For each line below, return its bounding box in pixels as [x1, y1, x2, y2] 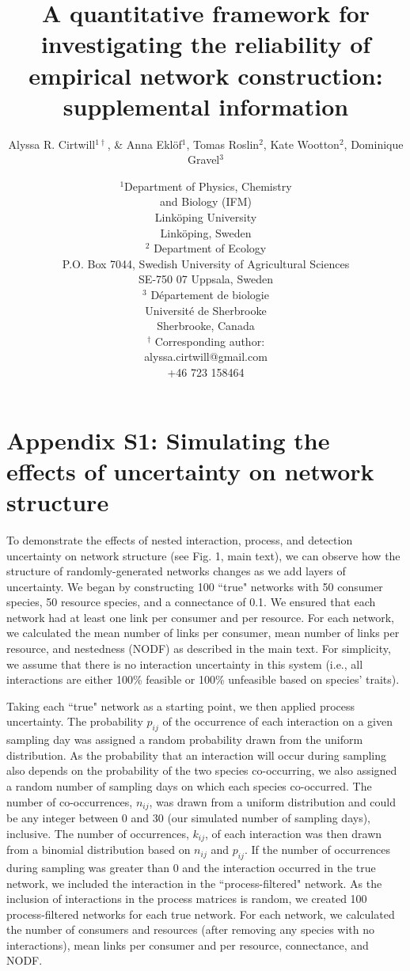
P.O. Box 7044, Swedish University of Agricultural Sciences [62, 255, 350, 271]
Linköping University [154, 209, 257, 226]
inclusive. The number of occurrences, [6, 825, 189, 841]
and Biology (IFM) [160, 193, 252, 210]
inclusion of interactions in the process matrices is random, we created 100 [6, 890, 367, 907]
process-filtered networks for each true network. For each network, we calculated [6, 905, 395, 922]
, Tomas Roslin [186, 135, 260, 152]
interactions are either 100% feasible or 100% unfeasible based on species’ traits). [6, 671, 400, 688]
